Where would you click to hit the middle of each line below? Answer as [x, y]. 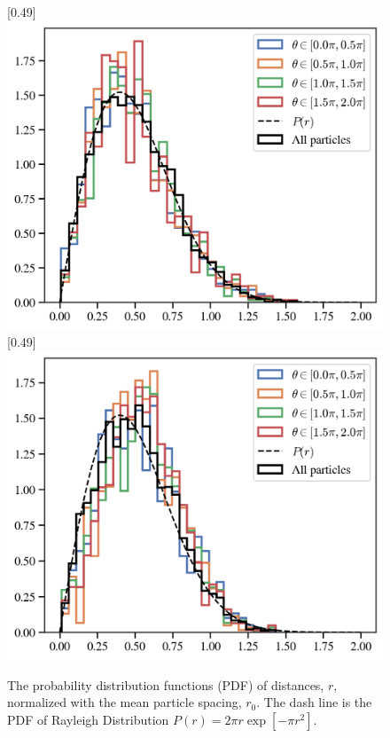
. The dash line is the [314, 702]
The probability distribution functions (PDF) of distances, [166, 684]
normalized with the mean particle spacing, [125, 702]
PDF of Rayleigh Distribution [88, 719]
